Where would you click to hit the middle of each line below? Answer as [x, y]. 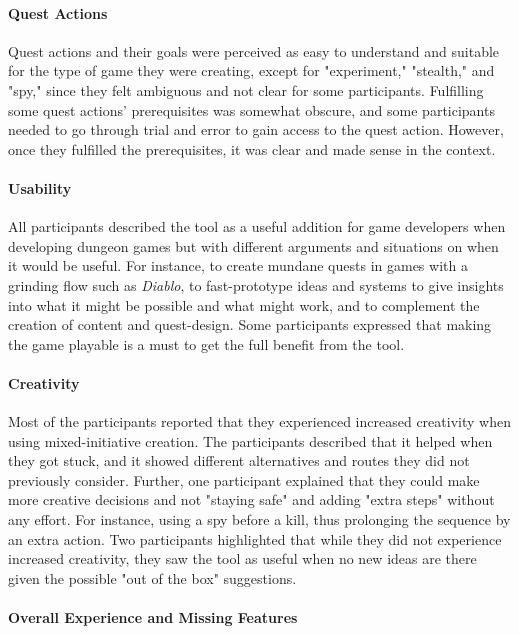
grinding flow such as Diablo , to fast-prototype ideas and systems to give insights [256, 284]
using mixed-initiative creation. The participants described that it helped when [250, 440]
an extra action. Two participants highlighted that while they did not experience [255, 538]
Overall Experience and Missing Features [153, 617]
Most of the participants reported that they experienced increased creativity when [259, 421]
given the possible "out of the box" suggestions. [152, 577]
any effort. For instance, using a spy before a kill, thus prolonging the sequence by [259, 519]
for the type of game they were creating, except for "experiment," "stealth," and [251, 70]
